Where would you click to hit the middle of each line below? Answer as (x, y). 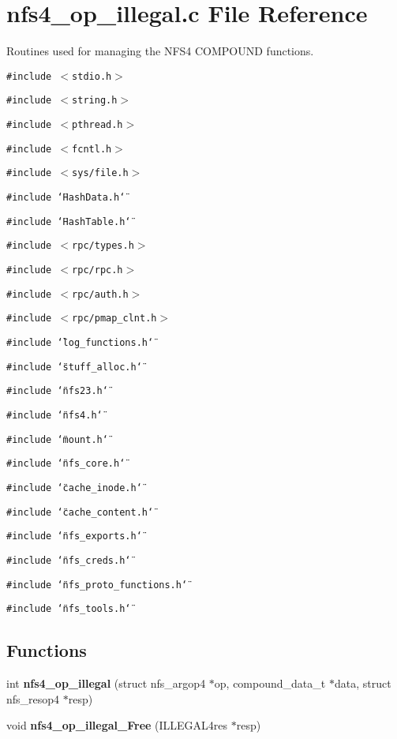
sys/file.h (100, 173)
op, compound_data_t (270, 683)
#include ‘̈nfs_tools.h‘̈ (69, 609)
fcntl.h (92, 149)
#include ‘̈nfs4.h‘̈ (54, 415)
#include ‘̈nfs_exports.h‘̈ (74, 536)
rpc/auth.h (100, 294)
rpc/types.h (103, 246)
